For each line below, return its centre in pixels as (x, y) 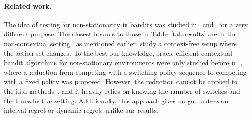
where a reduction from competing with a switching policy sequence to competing (125, 72)
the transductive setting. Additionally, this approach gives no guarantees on (116, 100)
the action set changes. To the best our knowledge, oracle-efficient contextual (118, 53)
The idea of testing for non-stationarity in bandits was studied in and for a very (126, 24)
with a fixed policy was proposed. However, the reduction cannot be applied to (121, 81)
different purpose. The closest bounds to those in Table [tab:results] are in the (120, 34)
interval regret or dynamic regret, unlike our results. (81, 110)
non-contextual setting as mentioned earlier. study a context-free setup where (120, 43)
